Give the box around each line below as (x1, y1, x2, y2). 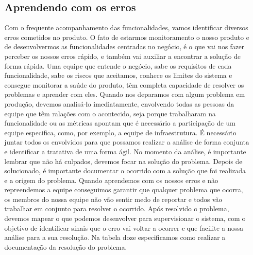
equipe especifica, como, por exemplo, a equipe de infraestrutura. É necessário (4, 127, 236, 137)
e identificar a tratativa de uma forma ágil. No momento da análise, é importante (4, 146, 246, 156)
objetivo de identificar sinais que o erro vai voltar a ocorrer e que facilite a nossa (4, 222, 244, 233)
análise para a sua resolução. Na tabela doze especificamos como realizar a (4, 232, 226, 242)
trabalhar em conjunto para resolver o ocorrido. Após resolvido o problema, (4, 203, 229, 214)
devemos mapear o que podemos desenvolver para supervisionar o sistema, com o (4, 213, 246, 223)
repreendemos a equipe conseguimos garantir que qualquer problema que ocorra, (4, 184, 243, 195)
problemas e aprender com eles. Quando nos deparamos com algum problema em (4, 89, 245, 99)
